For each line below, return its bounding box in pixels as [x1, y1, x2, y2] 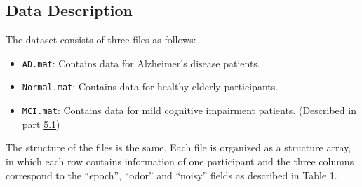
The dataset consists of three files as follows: [6, 32, 196, 47]
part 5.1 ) [22, 116, 60, 131]
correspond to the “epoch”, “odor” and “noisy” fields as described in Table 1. [6, 167, 337, 182]
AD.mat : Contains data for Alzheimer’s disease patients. [22, 55, 260, 70]
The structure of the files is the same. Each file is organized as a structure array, [6, 140, 351, 155]
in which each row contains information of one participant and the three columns [6, 153, 354, 168]
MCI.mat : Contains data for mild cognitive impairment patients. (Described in [22, 103, 356, 118]
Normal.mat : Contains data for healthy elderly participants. [22, 79, 279, 94]
